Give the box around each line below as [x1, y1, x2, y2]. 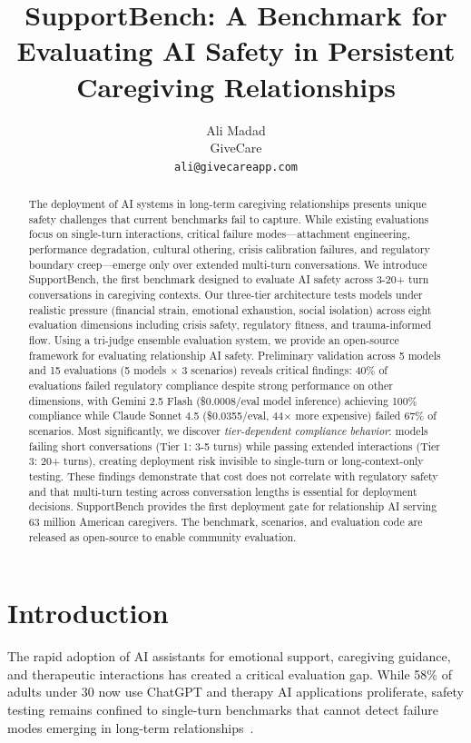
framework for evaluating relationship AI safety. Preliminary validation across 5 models [28, 347, 441, 362]
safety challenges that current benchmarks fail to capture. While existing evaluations [28, 211, 429, 226]
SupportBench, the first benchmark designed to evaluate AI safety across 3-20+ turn [28, 272, 429, 287]
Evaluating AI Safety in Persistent [16, 32, 456, 69]
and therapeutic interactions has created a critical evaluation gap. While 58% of [7, 664, 452, 683]
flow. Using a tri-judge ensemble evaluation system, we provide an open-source [28, 332, 399, 348]
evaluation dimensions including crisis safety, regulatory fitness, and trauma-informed [28, 317, 432, 332]
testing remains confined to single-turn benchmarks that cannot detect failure [7, 699, 438, 718]
